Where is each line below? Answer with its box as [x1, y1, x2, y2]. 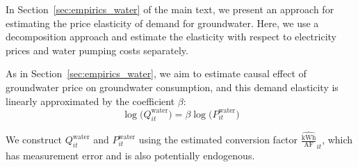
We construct [6, 132, 63, 147]
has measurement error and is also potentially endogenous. [6, 148, 255, 162]
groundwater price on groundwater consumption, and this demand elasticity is [6, 79, 339, 94]
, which [322, 132, 353, 147]
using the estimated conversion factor [138, 132, 298, 147]
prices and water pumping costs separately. [6, 42, 188, 57]
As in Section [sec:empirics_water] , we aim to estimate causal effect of [6, 66, 307, 81]
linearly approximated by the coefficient [6, 93, 175, 108]
